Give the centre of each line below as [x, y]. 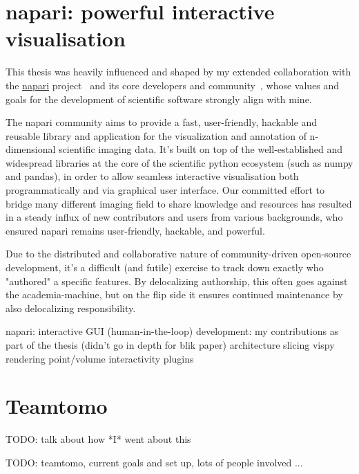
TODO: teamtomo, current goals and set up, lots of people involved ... [154, 462]
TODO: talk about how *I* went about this [98, 439]
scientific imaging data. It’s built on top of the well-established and [201, 149]
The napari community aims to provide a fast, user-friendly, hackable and [162, 122]
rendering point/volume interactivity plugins [100, 358]
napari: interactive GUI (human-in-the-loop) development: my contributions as [172, 331]
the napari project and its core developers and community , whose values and [173, 85]
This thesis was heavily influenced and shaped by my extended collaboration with [178, 72]
